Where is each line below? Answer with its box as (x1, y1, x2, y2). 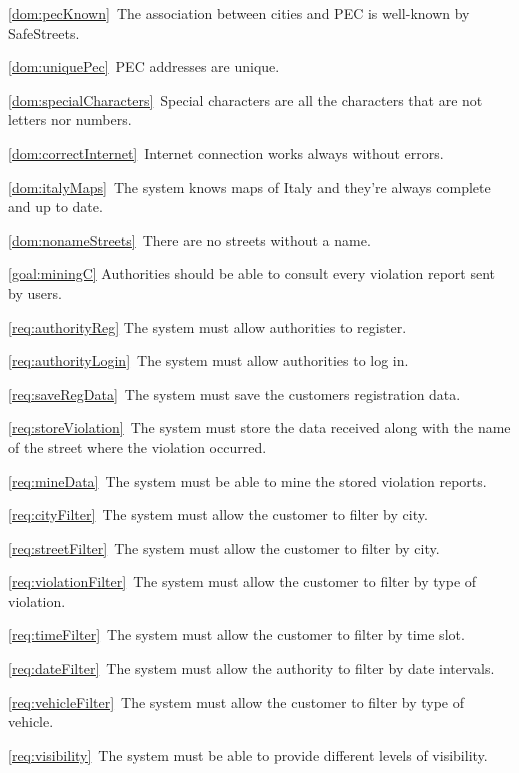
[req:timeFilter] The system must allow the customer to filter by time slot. (8, 624, 465, 645)
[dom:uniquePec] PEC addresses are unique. (8, 56, 280, 77)
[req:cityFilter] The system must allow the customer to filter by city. (8, 504, 428, 525)
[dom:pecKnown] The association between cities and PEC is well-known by (8, 3, 470, 23)
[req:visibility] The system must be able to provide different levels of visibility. (8, 744, 488, 765)
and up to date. (8, 196, 103, 217)
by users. (8, 282, 62, 303)
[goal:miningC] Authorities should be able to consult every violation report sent (8, 263, 496, 284)
